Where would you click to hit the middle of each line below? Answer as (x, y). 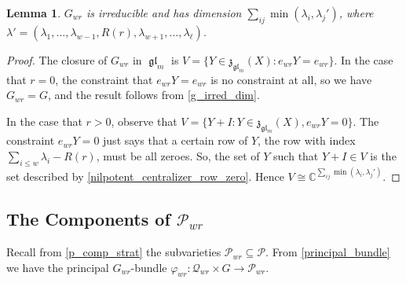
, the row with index (307, 140)
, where (356, 13)
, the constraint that (104, 79)
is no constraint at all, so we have (291, 79)
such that (296, 156)
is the (383, 156)
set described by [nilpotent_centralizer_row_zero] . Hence (145, 176)
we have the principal (58, 267)
